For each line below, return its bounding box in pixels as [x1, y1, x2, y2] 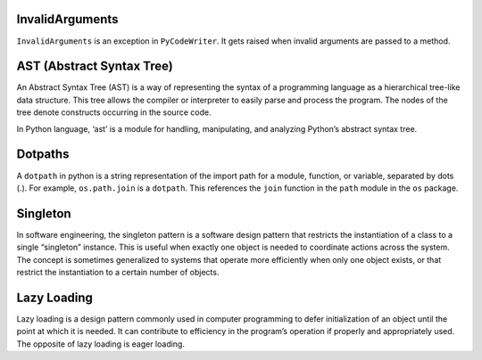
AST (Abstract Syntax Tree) [16, 59, 173, 74]
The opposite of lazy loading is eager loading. [16, 339, 185, 349]
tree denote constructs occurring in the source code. [16, 107, 212, 118]
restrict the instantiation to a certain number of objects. [16, 266, 220, 277]
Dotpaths [16, 147, 70, 162]
